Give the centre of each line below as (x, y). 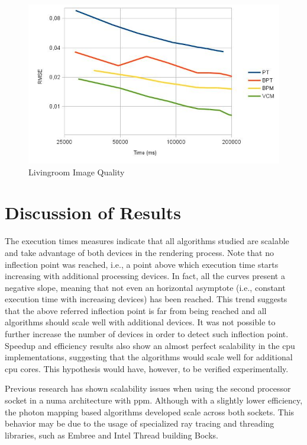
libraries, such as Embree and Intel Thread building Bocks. (112, 435)
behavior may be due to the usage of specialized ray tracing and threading (140, 423)
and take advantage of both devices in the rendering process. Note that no (139, 252)
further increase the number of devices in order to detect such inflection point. (147, 334)
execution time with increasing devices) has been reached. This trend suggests (146, 299)
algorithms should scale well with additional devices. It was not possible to (140, 322)
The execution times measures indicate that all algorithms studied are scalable (147, 241)
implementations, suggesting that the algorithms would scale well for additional (149, 357)
